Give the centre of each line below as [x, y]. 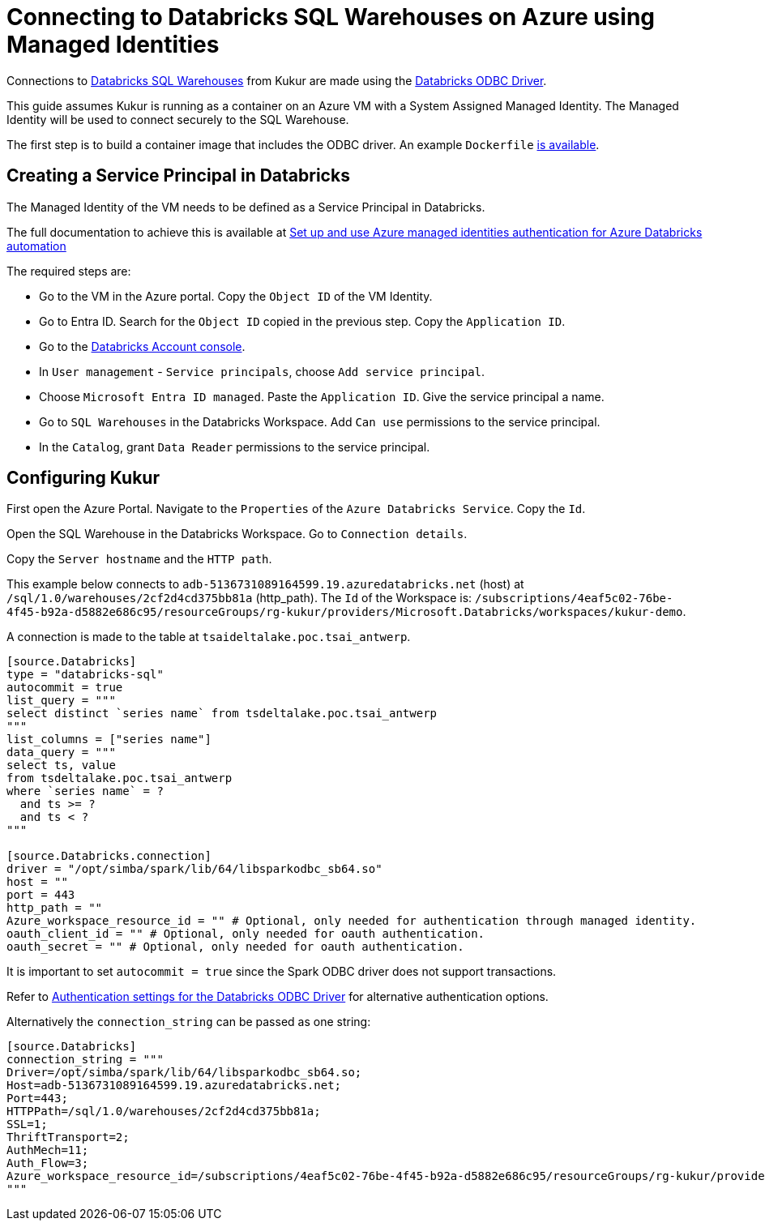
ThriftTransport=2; [68, 1137]
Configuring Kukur [83, 478]
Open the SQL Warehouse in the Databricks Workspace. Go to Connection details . [237, 534]
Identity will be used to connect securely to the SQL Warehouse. [178, 119]
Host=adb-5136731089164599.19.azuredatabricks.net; [174, 1086]
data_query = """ [61, 752]
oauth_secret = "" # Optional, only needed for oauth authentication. [235, 947]
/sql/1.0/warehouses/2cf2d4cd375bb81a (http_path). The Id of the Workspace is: [239, 598]
